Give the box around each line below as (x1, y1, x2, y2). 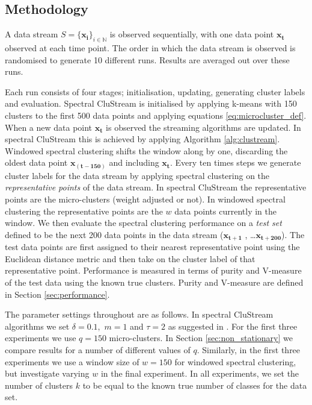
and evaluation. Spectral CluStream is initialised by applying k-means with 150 (5, 97, 297, 110)
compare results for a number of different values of (5, 344, 191, 356)
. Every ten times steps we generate (170, 156, 301, 169)
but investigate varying (5, 367, 90, 380)
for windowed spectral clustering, (174, 355, 296, 368)
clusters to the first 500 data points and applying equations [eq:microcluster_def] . (5, 108, 307, 121)
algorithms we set (5, 319, 70, 332)
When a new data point (5, 121, 93, 133)
